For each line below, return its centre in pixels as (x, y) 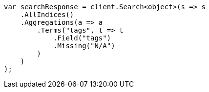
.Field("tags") (82, 38)
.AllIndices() (47, 15)
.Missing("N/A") (84, 46)
